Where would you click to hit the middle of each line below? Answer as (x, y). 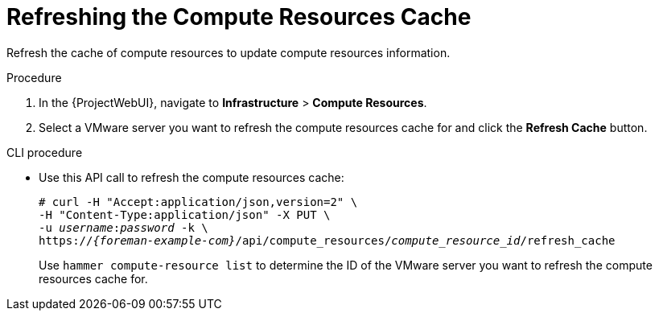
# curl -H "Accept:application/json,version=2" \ (198, 202)
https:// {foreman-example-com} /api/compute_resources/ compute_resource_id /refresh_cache (327, 240)
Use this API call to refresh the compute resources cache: (192, 177)
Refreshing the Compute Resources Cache (239, 17)
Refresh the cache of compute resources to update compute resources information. (229, 52)
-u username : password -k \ (124, 227)
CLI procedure (45, 152)
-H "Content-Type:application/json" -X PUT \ (185, 214)
